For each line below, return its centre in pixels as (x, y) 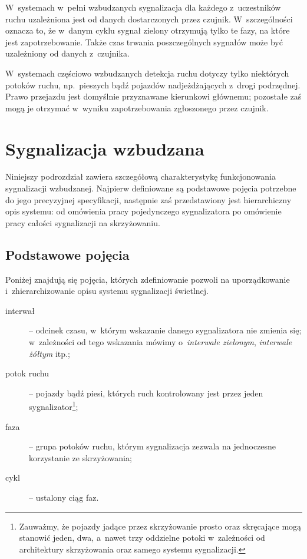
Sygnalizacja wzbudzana (105, 148)
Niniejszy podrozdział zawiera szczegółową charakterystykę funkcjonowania (141, 176)
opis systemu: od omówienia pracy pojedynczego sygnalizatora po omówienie (143, 211)
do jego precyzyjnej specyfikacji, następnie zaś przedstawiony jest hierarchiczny (148, 199)
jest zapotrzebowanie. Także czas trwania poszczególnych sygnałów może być (144, 42)
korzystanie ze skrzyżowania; (80, 457)
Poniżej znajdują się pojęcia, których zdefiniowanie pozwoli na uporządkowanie (148, 279)
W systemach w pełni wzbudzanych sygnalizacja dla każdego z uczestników (143, 7)
